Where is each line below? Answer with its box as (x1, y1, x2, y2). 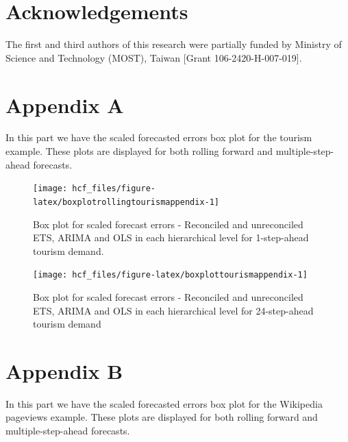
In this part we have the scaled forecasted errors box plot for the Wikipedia (5, 396, 323, 410)
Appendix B (5, 356, 123, 384)
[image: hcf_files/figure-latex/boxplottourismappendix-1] (33, 270, 308, 280)
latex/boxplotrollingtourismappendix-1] (33, 197, 220, 207)
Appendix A (5, 90, 124, 119)
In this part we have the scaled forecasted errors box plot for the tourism (5, 130, 312, 145)
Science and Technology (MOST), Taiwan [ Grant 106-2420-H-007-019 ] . (5, 50, 302, 64)
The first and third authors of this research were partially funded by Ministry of (5, 37, 342, 51)
